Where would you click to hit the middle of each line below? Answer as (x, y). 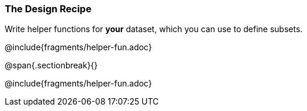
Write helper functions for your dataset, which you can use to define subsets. (154, 29)
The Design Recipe (48, 9)
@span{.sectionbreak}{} (51, 65)
